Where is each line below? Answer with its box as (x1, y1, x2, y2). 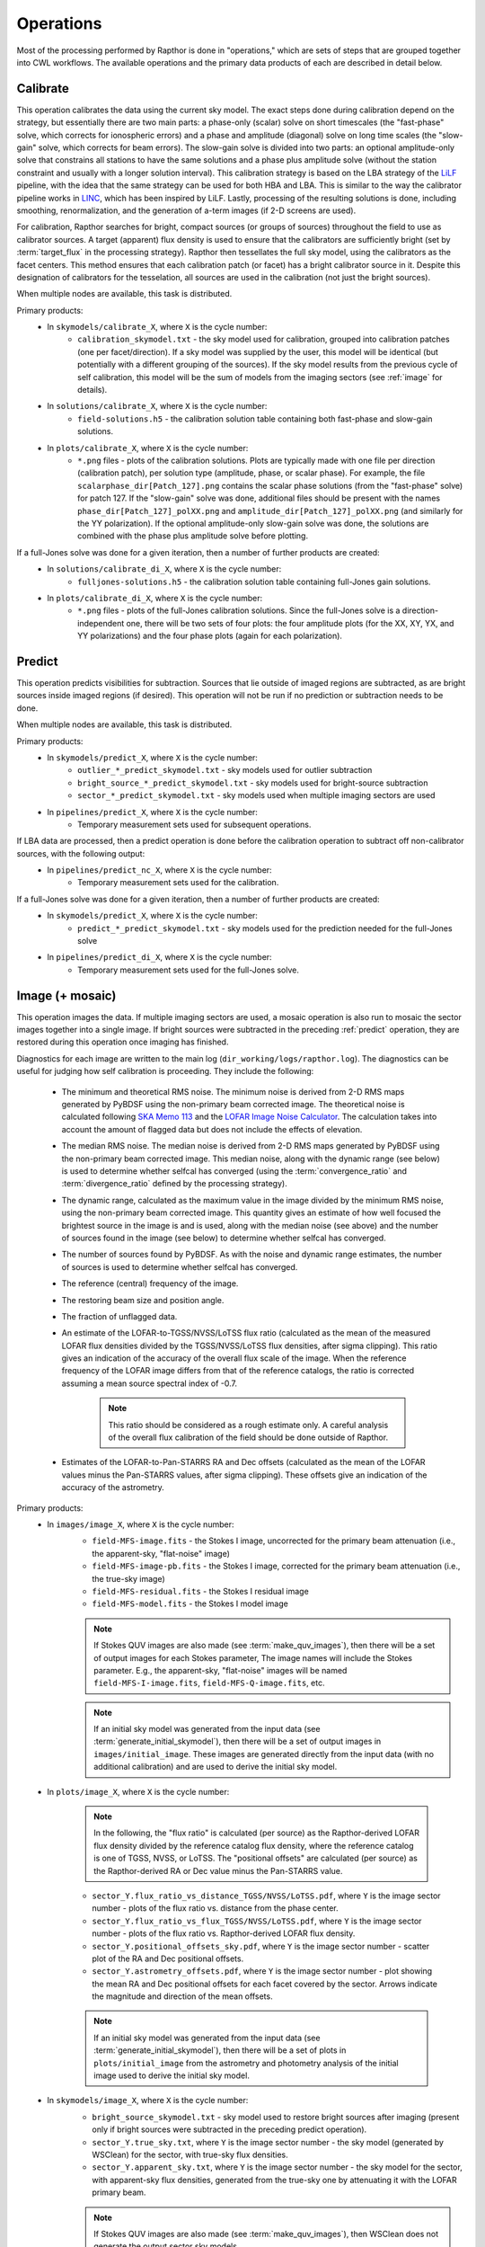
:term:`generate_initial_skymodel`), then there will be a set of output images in (93, 1736, 382, 1747)
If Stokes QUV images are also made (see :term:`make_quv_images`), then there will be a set (93, 1640, 436, 1651)
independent (77, 617, 125, 628)
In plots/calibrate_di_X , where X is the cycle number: (47, 592, 263, 603)
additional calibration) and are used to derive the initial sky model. (93, 1762, 338, 1772)
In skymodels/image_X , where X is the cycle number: (47, 2095, 249, 2106)
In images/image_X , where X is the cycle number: (47, 1519, 234, 1530)
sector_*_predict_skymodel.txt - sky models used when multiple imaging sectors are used (77, 790, 436, 801)
